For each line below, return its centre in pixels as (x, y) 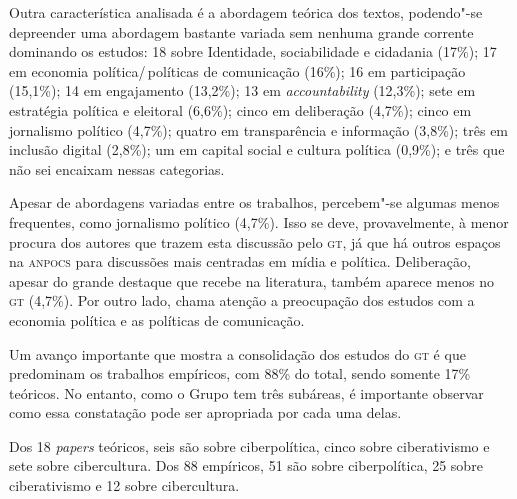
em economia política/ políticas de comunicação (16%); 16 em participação (237, 70)
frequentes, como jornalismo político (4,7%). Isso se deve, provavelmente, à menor (259, 221)
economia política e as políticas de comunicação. (157, 319)
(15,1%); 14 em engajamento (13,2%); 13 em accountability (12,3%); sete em (242, 90)
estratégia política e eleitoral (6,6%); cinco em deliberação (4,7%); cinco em (240, 109)
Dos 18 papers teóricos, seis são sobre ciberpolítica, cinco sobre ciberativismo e (249, 445)
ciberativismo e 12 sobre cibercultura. (124, 485)
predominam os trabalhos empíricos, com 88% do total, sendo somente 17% (240, 373)
